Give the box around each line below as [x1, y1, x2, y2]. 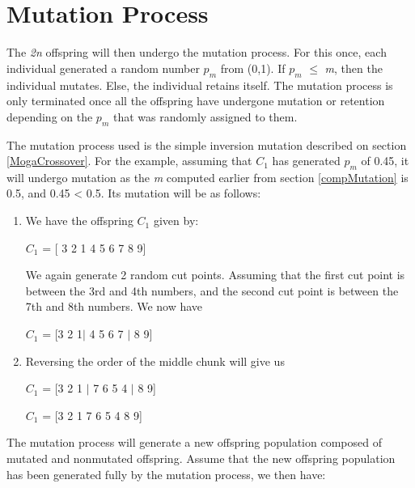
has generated [272, 152, 341, 169]
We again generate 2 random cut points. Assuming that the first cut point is [25, 266, 405, 283]
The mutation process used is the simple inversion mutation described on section [6, 136, 407, 153]
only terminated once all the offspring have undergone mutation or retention [6, 92, 385, 109]
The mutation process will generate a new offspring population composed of [6, 434, 382, 451]
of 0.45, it [361, 152, 409, 169]
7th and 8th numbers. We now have [25, 298, 203, 315]
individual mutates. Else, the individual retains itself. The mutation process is [6, 76, 393, 93]
